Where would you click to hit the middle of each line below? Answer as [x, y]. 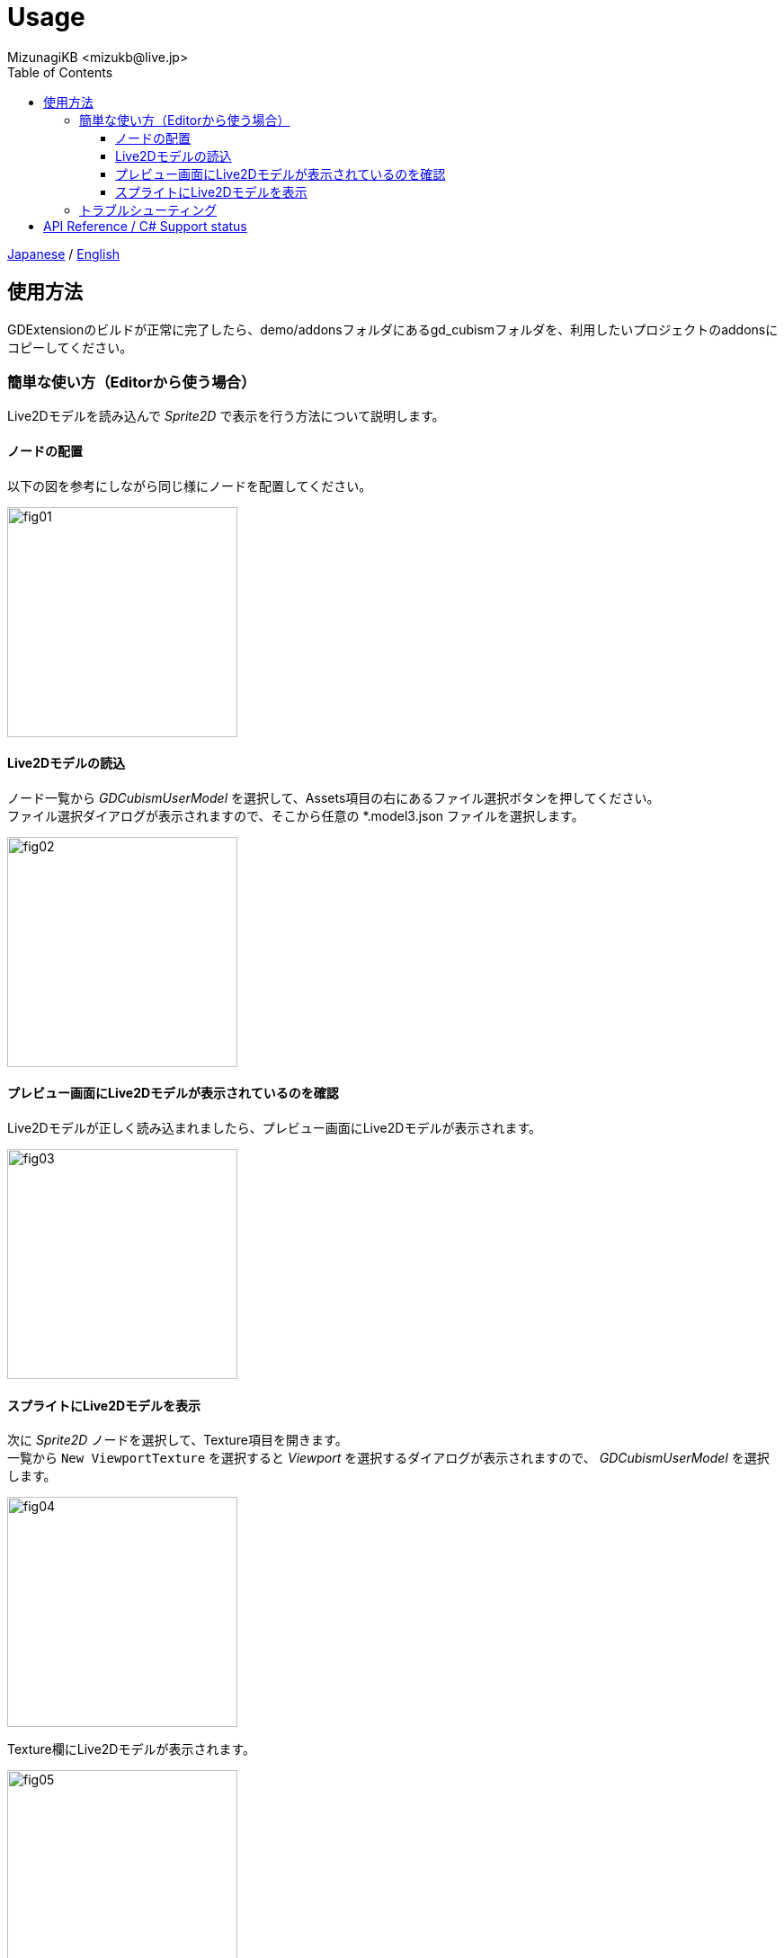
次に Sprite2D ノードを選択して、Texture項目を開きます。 [178, 1440]
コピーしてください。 [70, 347]
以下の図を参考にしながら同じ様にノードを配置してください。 [190, 485]
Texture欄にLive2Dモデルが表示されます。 [132, 1749]
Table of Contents [60, 72]
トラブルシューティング [148, 209]
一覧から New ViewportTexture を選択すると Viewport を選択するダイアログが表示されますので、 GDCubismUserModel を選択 [388, 1458]
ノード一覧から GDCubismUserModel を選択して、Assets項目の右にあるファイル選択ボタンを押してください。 [334, 797]
